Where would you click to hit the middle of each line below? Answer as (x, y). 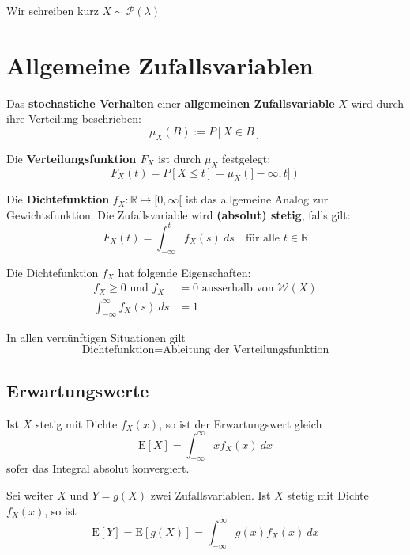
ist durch (180, 158)
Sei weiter (30, 495)
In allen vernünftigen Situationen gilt (96, 337)
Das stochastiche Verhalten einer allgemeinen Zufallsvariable (171, 103)
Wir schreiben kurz (53, 10)
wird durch (378, 103)
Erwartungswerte (78, 390)
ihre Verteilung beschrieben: (74, 118)
